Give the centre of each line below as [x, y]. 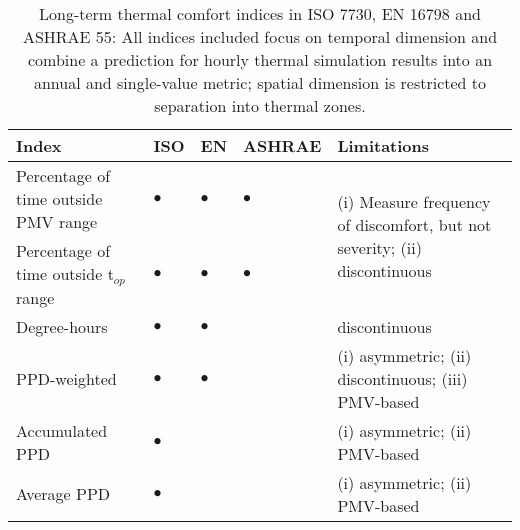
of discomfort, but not [414, 225]
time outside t [65, 273]
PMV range [57, 221]
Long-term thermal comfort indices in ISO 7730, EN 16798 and [259, 13]
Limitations [383, 145]
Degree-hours [62, 326]
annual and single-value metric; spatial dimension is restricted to [260, 82]
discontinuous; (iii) [402, 378]
